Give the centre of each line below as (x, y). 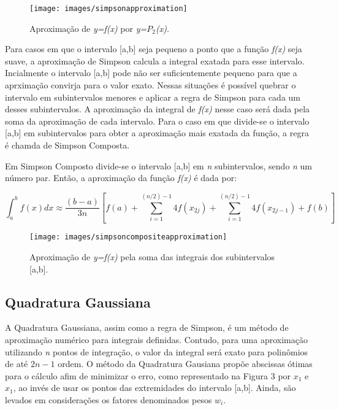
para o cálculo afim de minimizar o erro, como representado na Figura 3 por (148, 375)
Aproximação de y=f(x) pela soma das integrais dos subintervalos (152, 257)
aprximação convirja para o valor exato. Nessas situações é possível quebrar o (150, 85)
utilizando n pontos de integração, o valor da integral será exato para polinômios (157, 351)
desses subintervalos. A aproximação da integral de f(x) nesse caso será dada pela (158, 109)
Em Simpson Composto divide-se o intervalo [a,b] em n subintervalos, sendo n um (159, 165)
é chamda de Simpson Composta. (67, 145)
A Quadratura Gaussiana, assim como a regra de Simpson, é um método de (147, 327)
